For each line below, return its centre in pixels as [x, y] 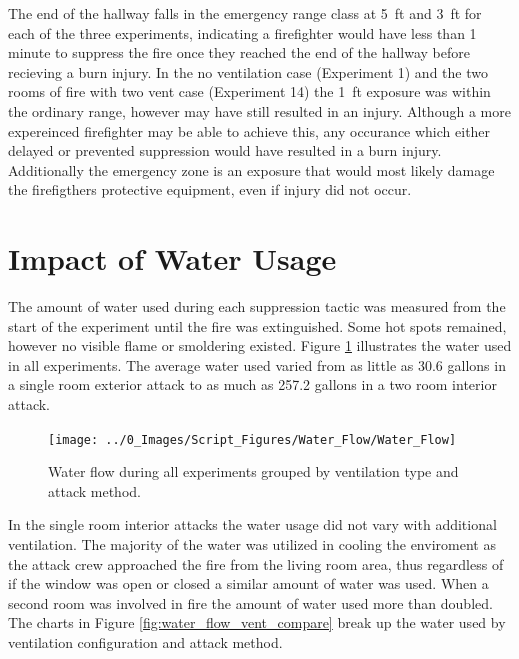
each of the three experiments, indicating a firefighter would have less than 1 [242, 32]
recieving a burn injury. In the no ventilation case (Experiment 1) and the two [248, 71]
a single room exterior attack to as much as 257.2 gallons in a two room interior [252, 384]
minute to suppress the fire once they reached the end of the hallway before [239, 52]
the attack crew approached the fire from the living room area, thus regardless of [256, 563]
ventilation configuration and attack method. [145, 642]
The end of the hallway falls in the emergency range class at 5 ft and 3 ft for [245, 13]
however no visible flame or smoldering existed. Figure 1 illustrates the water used [260, 345]
